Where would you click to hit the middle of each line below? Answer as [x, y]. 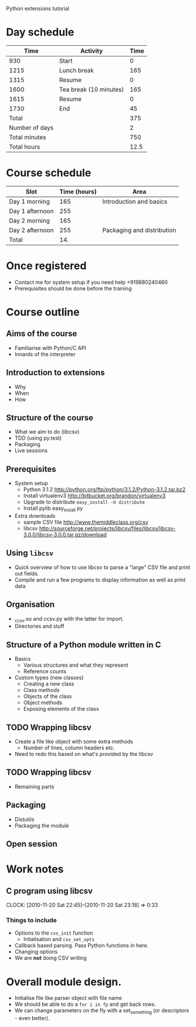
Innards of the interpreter [45, 354]
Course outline [43, 312]
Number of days [31, 128]
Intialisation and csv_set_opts [59, 939]
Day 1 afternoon [31, 211]
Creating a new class [49, 684]
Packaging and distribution [139, 230]
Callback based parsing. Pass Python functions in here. [81, 945]
